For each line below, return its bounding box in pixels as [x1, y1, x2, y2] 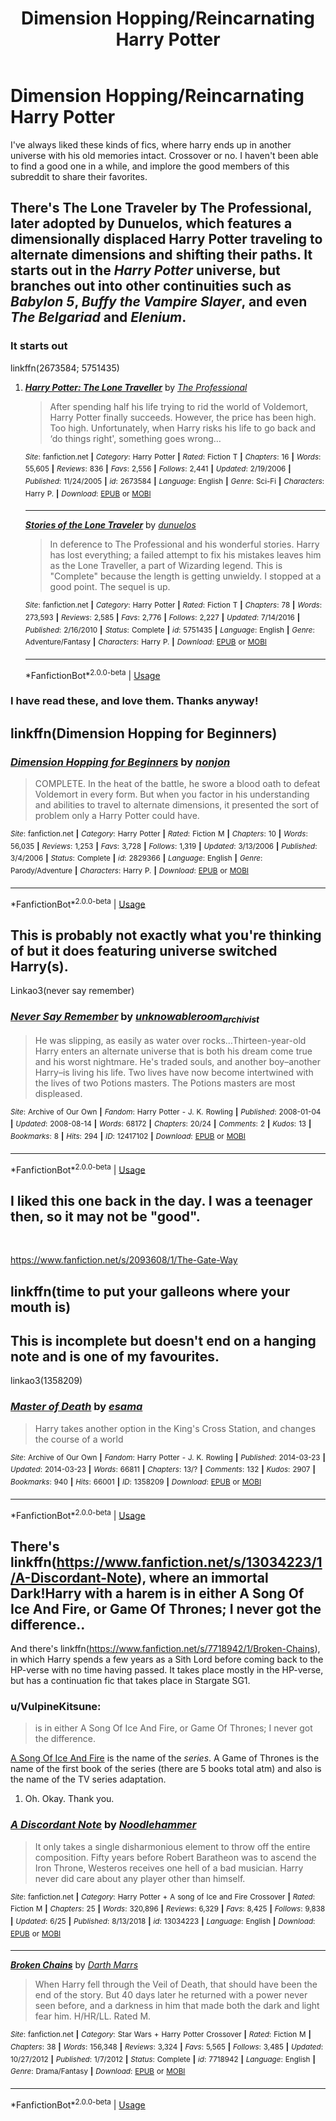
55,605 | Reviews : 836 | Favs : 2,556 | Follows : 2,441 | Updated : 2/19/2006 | [24, 464, 292, 474]
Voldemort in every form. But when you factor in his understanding [34, 788, 310, 801]
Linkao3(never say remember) [10, 985, 135, 997]
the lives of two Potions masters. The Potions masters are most [34, 1077, 296, 1089]
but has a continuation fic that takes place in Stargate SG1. [10, 1675, 251, 1687]
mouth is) [10, 1298, 72, 1316]
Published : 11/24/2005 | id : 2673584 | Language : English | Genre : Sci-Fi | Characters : [24, 476, 325, 486]
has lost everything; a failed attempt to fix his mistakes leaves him [49, 549, 322, 561]
